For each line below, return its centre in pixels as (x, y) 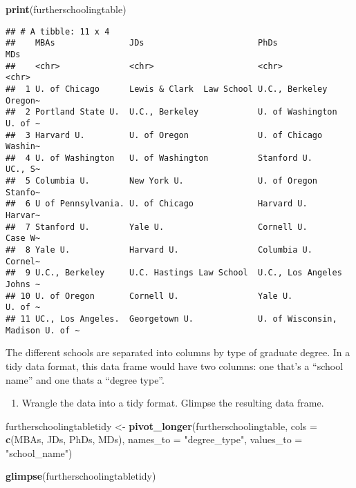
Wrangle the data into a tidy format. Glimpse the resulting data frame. (173, 403)
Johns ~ (23, 285)
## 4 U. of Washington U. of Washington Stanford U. (159, 158)
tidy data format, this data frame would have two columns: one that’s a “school (175, 365)
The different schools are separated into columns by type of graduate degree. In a (178, 352)
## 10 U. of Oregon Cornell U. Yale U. (149, 296)
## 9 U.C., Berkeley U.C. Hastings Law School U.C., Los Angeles (174, 273)
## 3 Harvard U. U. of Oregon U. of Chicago (164, 135)
